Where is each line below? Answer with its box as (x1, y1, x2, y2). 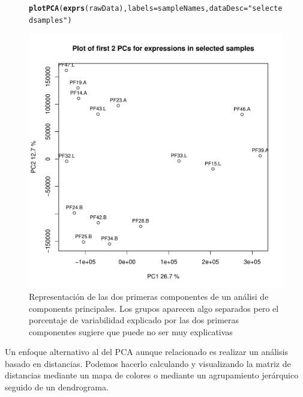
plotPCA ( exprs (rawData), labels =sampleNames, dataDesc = (29, 4, 248, 13)
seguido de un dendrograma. (5, 381, 109, 393)
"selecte (248, 4, 283, 13)
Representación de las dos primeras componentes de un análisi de (29, 290, 269, 302)
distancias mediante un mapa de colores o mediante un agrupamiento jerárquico (5, 369, 299, 381)
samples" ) (33, 16, 72, 25)
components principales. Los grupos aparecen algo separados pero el (29, 302, 279, 314)
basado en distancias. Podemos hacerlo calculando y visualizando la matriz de (5, 357, 291, 369)
